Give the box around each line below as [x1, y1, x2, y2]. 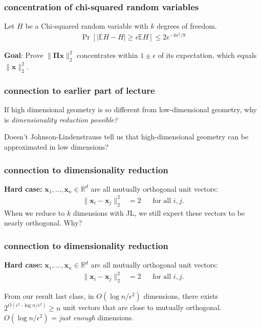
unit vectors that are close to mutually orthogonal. [63, 302, 222, 313]
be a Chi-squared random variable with [25, 20, 148, 31]
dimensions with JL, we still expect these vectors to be [73, 207, 245, 218]
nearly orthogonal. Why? [4, 217, 82, 228]
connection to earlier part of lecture [4, 84, 155, 96]
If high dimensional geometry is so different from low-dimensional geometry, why [4, 104, 257, 115]
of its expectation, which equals [158, 50, 257, 60]
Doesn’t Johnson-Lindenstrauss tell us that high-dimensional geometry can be [4, 131, 249, 142]
